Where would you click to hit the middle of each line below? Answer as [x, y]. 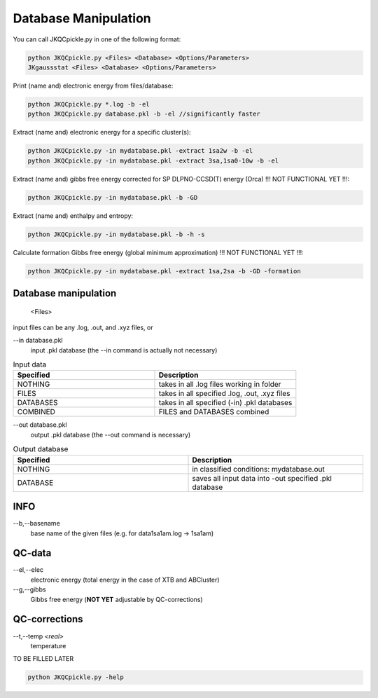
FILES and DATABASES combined [214, 412]
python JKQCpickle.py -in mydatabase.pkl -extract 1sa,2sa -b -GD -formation [164, 271]
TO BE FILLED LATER [43, 659]
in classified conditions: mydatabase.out [258, 469]
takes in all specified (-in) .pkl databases [225, 403]
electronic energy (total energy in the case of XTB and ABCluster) [125, 580]
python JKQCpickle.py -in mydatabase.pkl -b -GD [113, 197]
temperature [48, 645]
